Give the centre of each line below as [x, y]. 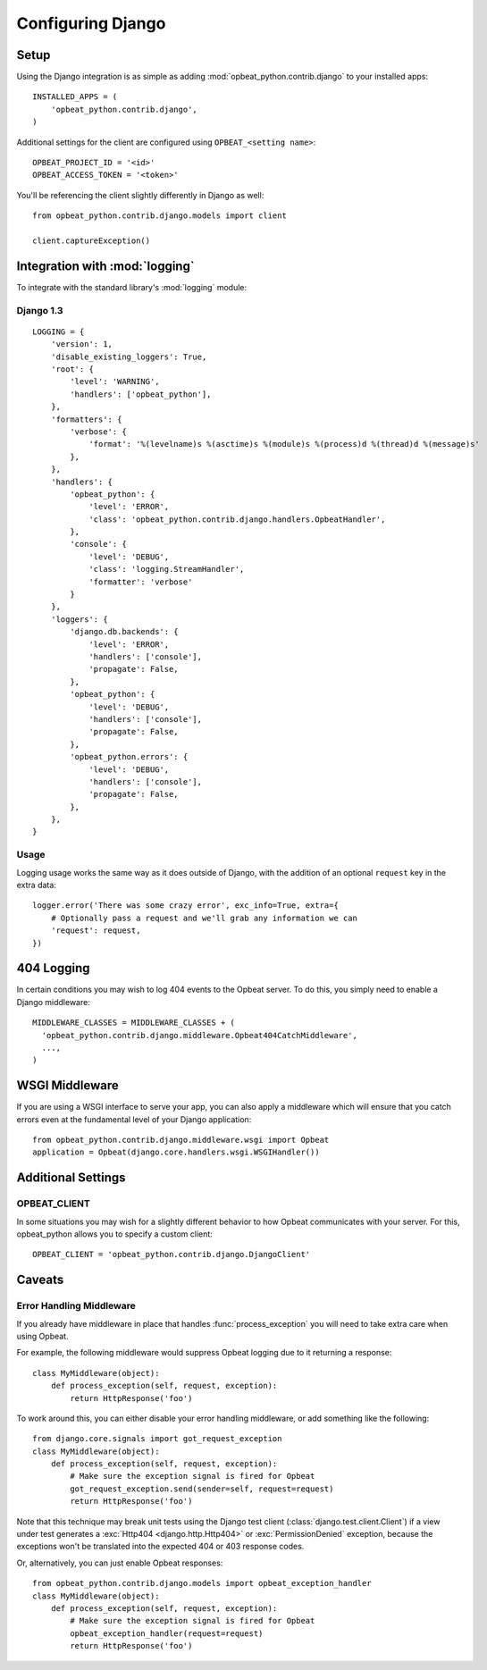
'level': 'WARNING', [115, 382]
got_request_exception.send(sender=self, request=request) [202, 1489]
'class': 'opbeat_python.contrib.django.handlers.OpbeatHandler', [237, 519]
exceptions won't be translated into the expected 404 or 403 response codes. [160, 1547]
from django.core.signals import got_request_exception [157, 1439]
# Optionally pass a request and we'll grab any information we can [204, 918]
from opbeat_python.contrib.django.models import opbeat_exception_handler [202, 1583]
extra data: [37, 885]
